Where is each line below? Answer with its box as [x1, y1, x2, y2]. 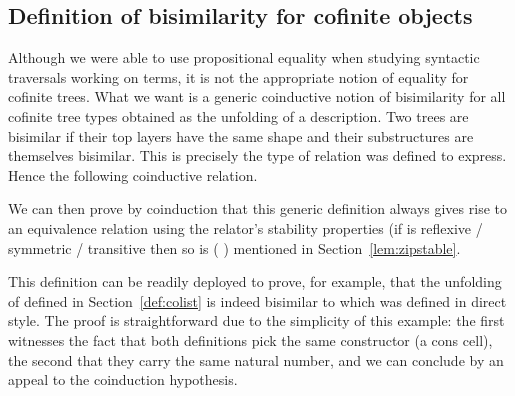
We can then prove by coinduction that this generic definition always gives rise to [8, 198, 507, 219]
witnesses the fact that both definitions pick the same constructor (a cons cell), [8, 329, 493, 350]
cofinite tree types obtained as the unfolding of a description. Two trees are [8, 105, 469, 126]
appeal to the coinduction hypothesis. [8, 369, 238, 390]
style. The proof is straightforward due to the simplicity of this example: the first [8, 310, 505, 331]
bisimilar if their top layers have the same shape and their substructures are [8, 125, 474, 146]
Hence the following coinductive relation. [8, 164, 258, 185]
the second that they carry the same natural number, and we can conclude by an [8, 349, 504, 370]
